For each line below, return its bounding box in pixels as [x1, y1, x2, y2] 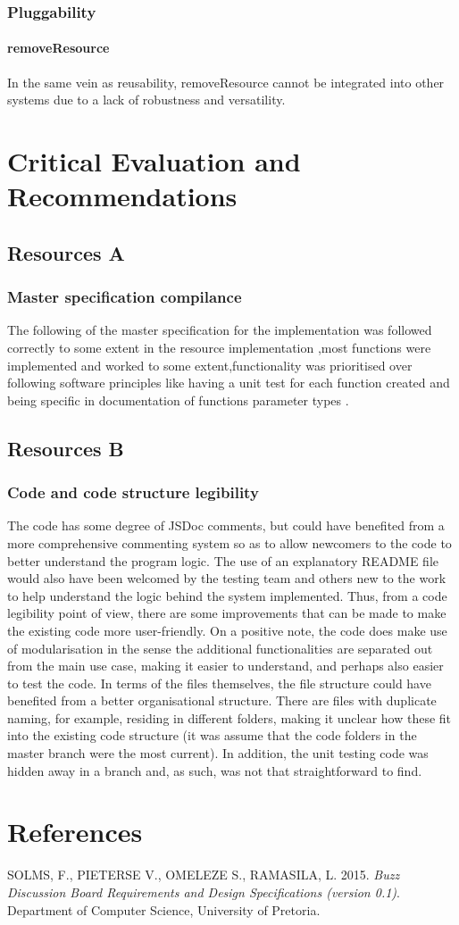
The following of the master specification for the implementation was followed [7, 321, 432, 339]
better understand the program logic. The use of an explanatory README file [7, 551, 438, 570]
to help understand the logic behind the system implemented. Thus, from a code [7, 586, 447, 604]
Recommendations [7, 178, 238, 214]
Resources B [7, 434, 124, 462]
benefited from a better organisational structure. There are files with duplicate [7, 691, 437, 710]
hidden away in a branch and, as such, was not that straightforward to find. [7, 761, 422, 779]
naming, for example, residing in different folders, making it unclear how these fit [7, 708, 452, 727]
